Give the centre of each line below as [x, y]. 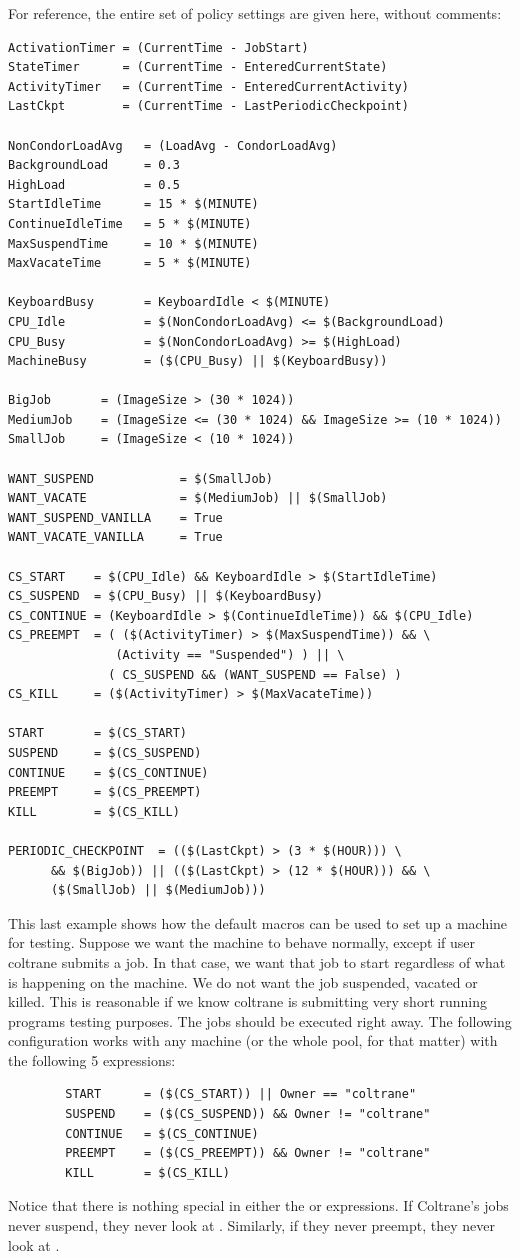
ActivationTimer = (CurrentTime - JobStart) [158, 47]
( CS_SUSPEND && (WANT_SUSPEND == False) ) [255, 674]
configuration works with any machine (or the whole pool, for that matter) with [253, 1040]
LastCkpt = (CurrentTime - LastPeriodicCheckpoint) [208, 106]
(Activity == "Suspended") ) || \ [230, 655]
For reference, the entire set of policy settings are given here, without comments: [255, 13]
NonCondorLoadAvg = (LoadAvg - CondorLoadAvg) [173, 145]
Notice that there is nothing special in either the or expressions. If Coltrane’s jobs [258, 1205]
